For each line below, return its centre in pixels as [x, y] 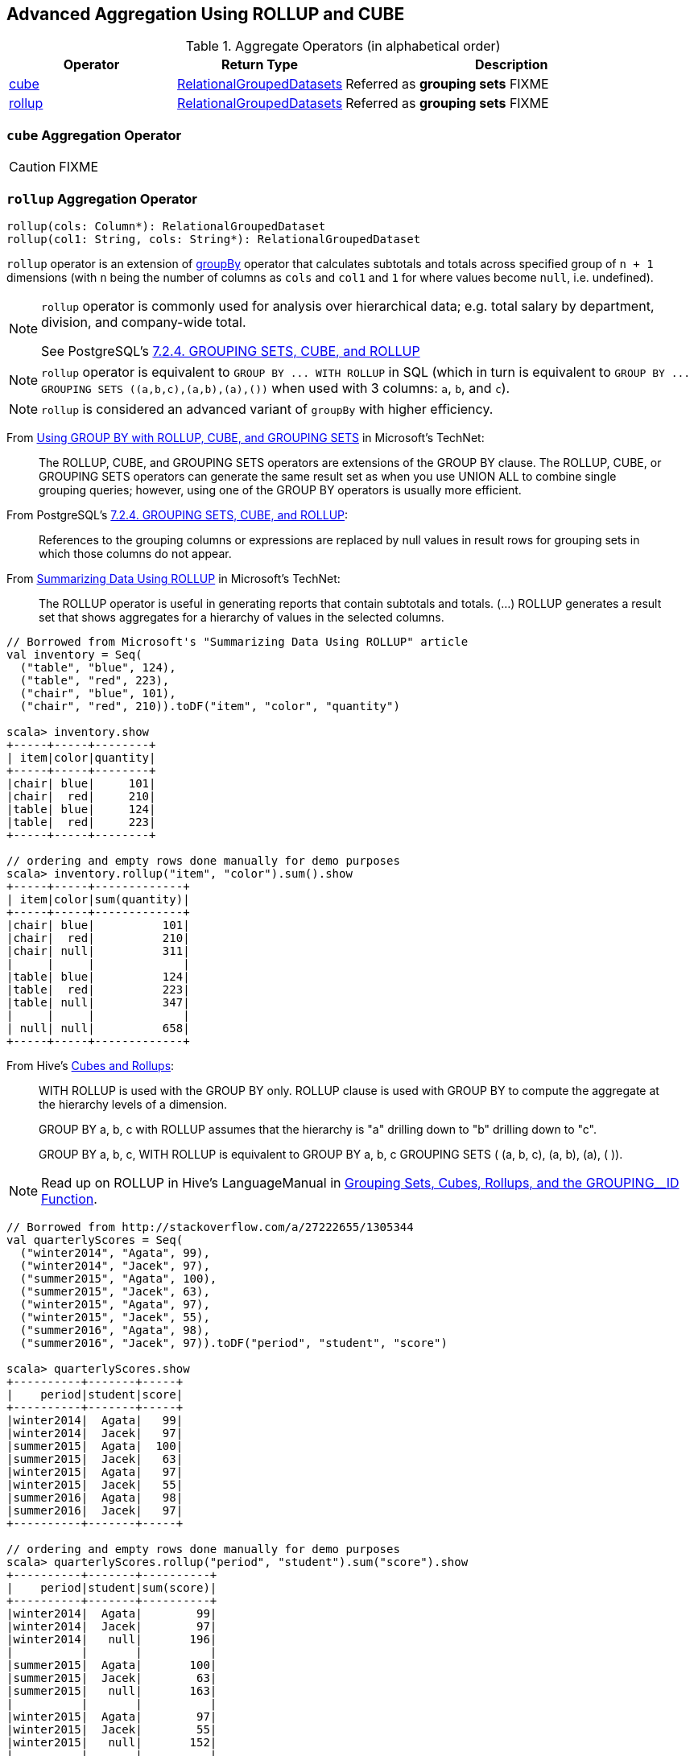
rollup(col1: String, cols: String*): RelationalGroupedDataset [214, 239]
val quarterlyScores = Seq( [95, 1240]
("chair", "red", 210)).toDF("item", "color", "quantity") [210, 706]
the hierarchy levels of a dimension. [133, 1104]
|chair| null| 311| [98, 950]
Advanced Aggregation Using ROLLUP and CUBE [206, 14]
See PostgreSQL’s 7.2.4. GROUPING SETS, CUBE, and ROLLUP [231, 351]
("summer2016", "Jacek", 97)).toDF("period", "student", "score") [233, 1343]
